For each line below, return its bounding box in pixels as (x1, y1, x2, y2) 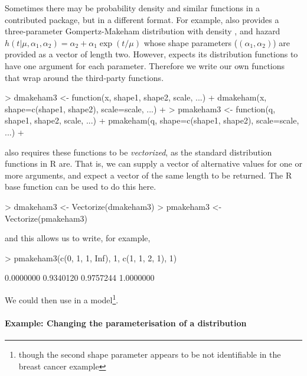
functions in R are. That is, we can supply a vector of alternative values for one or (5, 157, 302, 170)
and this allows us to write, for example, (5, 232, 151, 244)
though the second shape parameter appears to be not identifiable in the (18, 348, 281, 360)
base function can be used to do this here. (5, 180, 156, 193)
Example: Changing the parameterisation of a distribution (5, 316, 247, 329)
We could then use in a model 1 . (5, 291, 119, 306)
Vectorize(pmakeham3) (5, 212, 88, 224)
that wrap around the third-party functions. (5, 71, 164, 83)
